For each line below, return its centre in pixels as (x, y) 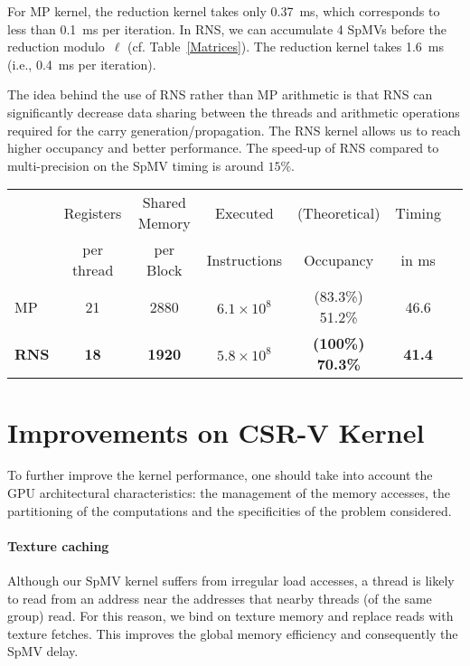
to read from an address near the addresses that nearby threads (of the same (220, 598)
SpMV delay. (43, 651)
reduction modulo (56, 47)
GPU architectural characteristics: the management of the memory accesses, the (229, 493)
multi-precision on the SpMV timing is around (136, 165)
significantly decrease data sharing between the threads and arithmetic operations (234, 112)
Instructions (244, 259)
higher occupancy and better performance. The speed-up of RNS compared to (223, 148)
